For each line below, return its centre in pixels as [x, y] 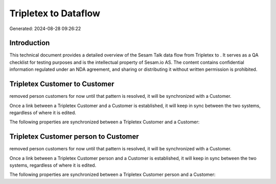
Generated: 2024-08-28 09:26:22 [45, 29]
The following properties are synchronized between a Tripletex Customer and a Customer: [105, 122]
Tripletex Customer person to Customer [74, 137]
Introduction [30, 43]
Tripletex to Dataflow [55, 13]
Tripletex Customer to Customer [62, 84]
